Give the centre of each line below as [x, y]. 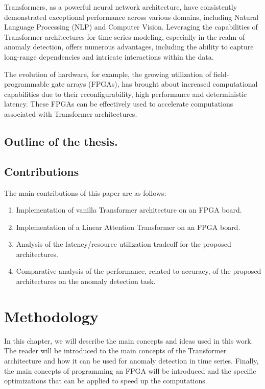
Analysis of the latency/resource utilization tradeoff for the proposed [124, 244]
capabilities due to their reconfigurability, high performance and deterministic [126, 94]
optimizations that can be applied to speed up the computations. [106, 381]
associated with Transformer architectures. [71, 113]
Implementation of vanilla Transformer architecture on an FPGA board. [129, 210]
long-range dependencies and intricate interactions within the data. [109, 56]
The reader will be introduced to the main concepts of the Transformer [115, 351]
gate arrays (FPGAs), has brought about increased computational [154, 84]
